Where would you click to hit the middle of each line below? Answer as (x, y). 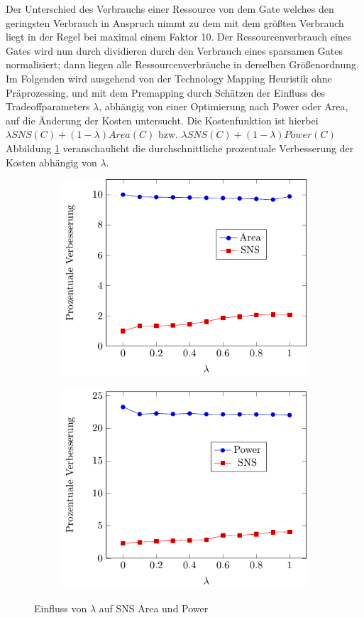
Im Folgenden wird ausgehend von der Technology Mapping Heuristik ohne (169, 78)
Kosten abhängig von (51, 162)
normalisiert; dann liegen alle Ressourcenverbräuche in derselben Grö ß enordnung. (182, 64)
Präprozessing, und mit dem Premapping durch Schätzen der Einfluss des (165, 92)
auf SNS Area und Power (154, 608)
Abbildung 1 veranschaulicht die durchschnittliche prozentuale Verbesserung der (180, 148)
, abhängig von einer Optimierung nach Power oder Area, (224, 106)
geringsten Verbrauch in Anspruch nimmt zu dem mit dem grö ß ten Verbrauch (175, 22)
